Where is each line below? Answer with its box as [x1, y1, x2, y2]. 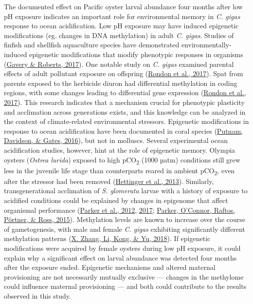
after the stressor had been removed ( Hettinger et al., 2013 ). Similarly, [4, 176, 214, 186]
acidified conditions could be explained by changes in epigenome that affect [4, 195, 228, 205]
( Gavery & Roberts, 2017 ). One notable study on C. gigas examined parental [4, 59, 234, 69]
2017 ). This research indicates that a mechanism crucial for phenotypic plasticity [4, 97, 245, 107]
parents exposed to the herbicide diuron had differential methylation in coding [4, 78, 237, 88]
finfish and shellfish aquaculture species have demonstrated [4, 40, 180, 50]
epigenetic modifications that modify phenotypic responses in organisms [29, 49, 243, 59]
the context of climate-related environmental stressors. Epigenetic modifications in [4, 116, 249, 126]
